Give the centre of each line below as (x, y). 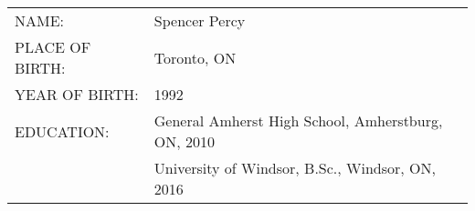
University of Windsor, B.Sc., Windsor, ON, (295, 168)
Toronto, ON (195, 57)
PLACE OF (53, 47)
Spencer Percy (200, 20)
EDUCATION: (62, 131)
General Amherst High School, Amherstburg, (298, 121)
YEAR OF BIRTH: (77, 94)
